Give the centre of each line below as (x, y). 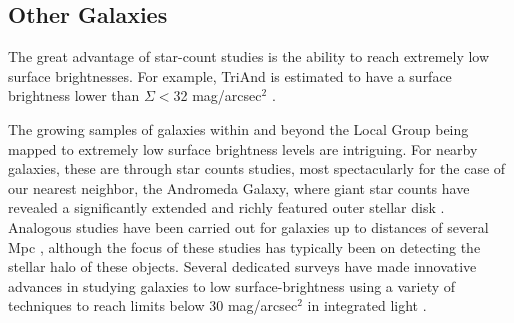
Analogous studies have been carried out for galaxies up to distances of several (248, 226)
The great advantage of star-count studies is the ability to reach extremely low (249, 56)
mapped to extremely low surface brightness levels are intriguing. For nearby (243, 148)
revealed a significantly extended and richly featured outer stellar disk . (226, 207)
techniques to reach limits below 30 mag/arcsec (153, 305)
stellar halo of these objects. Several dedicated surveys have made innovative (242, 266)
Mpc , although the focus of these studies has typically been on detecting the (244, 246)
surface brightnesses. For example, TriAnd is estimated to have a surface (230, 75)
